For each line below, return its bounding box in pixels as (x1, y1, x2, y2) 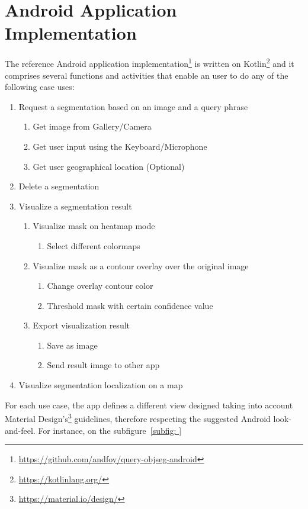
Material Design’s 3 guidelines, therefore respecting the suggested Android (5, 411, 271, 424)
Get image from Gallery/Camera (33, 120, 152, 133)
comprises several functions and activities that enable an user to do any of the (5, 69, 288, 81)
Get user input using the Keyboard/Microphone (33, 140, 207, 152)
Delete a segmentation (18, 180, 100, 192)
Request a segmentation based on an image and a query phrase (18, 100, 248, 112)
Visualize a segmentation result (18, 199, 132, 212)
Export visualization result (33, 319, 130, 331)
